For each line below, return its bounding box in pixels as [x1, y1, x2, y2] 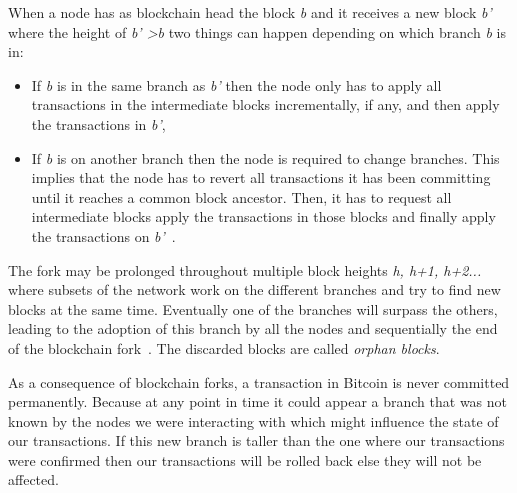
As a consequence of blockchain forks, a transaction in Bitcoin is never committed [8, 371, 510, 392]
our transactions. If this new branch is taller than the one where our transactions [8, 430, 505, 451]
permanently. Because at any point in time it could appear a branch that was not [8, 391, 508, 412]
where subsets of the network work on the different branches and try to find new [8, 279, 501, 300]
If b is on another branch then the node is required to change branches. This [31, 147, 500, 168]
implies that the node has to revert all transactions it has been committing [31, 167, 491, 188]
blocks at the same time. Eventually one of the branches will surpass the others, [8, 298, 498, 319]
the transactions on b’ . [31, 225, 176, 246]
